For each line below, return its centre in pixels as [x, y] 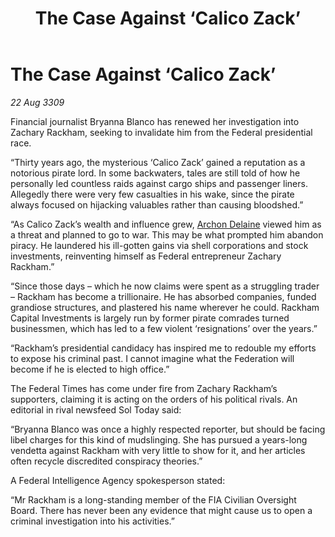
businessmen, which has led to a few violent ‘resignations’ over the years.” [164, 328]
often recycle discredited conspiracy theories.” [106, 461]
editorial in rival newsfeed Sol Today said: [96, 409]
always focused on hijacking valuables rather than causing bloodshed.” [157, 204]
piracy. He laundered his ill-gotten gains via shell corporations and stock [159, 245]
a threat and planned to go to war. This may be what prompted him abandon [167, 234]
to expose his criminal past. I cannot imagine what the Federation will [152, 358]
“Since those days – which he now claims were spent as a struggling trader [165, 286]
